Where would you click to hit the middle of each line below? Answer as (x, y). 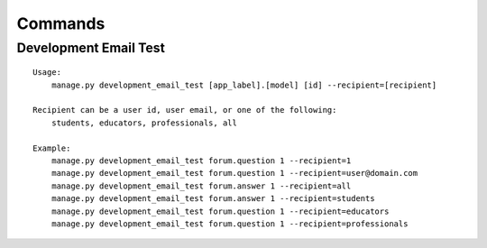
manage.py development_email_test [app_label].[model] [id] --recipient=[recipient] (244, 85)
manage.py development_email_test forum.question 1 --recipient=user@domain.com (234, 173)
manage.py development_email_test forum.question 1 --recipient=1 (201, 161)
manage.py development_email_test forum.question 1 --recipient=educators (220, 211)
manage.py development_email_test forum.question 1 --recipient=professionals (230, 224)
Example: (52, 148)
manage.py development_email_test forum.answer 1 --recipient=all (201, 186)
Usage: (47, 73)
